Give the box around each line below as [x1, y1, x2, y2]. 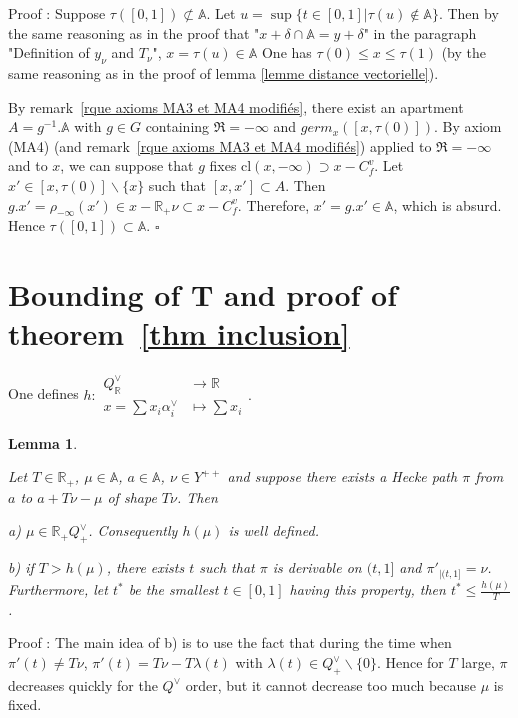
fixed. [8, 694, 42, 715]
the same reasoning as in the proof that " [8, 22, 260, 43]
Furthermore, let [8, 579, 108, 600]
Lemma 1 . [8, 432, 78, 453]
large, [461, 652, 495, 673]
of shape [107, 486, 157, 507]
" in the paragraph [363, 22, 477, 43]
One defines [8, 383, 79, 404]
